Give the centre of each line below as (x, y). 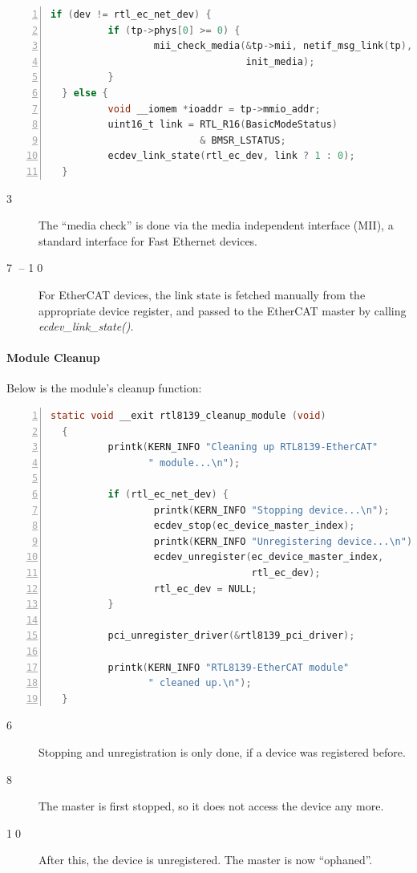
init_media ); (280, 61)
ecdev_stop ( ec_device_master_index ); (254, 526)
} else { (85, 93)
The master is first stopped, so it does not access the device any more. (211, 806)
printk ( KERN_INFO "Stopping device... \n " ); (271, 510)
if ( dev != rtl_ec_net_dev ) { (131, 14)
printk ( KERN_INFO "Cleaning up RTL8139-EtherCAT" (243, 447)
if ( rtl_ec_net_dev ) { (168, 495)
